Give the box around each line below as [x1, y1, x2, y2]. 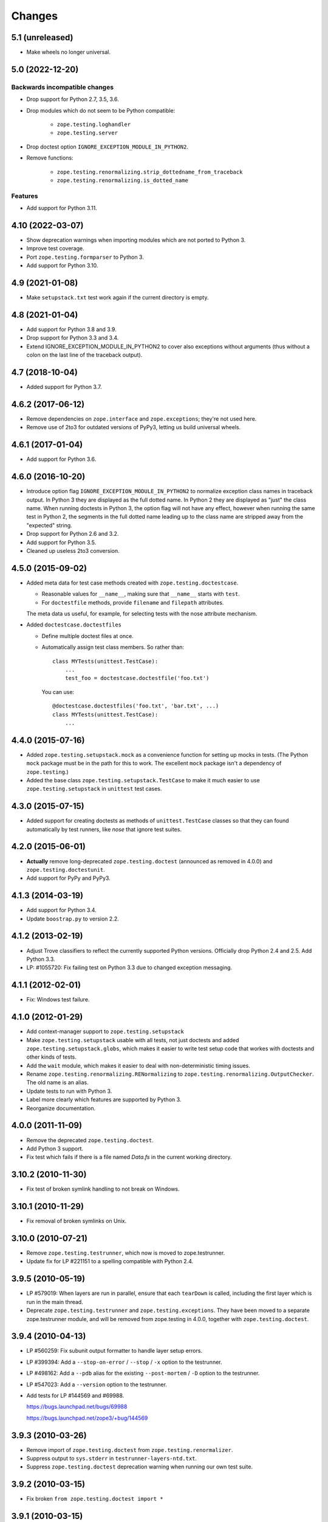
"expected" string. [26, 521, 72, 529]
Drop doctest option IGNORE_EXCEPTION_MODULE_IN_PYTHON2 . [26, 143, 188, 150]
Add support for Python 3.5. [26, 539, 97, 546]
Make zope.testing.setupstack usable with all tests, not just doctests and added [26, 1036, 239, 1043]
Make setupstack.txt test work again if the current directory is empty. [26, 294, 209, 301]
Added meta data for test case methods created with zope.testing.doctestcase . [26, 579, 239, 586]
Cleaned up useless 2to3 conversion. [26, 547, 120, 554]
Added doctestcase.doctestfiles [26, 621, 121, 628]
